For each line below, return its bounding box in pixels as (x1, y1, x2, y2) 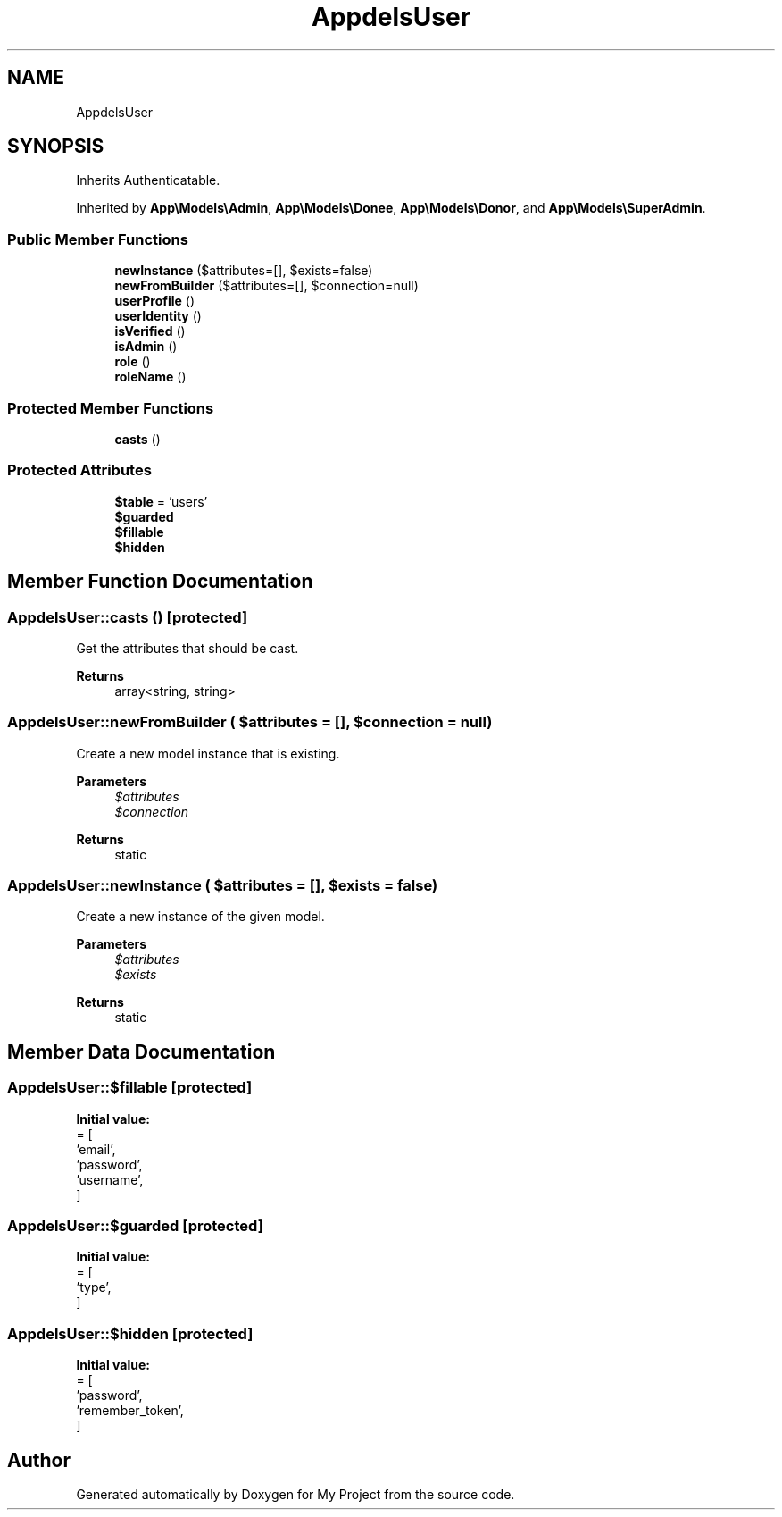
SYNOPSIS (7, 135, 104, 158)
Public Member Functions (7, 230, 188, 248)
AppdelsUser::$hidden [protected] (7, 1324, 254, 1343)
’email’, (76, 1141, 116, 1157)
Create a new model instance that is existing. (76, 745, 340, 761)
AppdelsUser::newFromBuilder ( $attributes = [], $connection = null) (7, 713, 493, 732)
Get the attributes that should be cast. (76, 640, 299, 656)
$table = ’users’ (114, 493, 208, 509)
